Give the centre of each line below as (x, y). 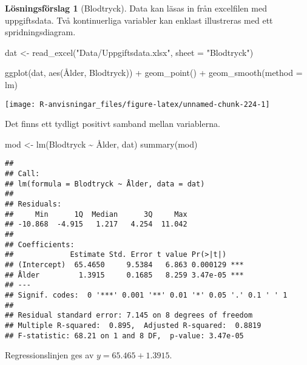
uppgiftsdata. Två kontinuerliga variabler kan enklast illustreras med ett (139, 20)
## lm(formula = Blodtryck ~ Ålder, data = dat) (105, 184)
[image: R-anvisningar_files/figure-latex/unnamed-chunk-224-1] (137, 104)
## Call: (22, 174)
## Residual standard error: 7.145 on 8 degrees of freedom (129, 316)
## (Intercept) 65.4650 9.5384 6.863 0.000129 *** (124, 264)
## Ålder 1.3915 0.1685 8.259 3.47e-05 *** (124, 275)
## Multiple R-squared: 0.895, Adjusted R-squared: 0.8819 (133, 325)
